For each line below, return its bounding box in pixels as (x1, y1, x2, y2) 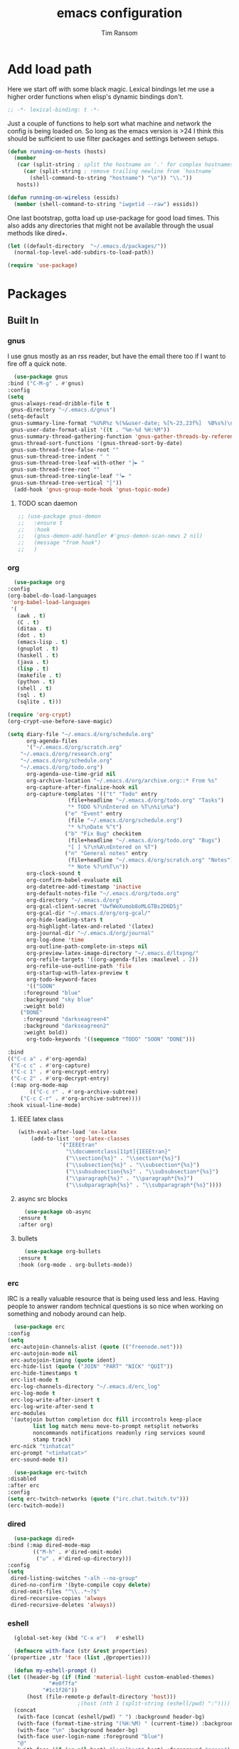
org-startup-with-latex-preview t (26, 969, 129, 977)
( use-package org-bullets (24, 1248, 101, 1255)
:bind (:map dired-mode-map (7, 1541, 91, 1549)
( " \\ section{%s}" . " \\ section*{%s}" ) (65, 1155, 181, 1162)
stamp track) (33, 1436, 72, 1444)
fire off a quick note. (7, 360, 67, 368)
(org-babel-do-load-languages (7, 592, 97, 600)
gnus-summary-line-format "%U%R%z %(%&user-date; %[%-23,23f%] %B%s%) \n (10, 419, 234, 427)
